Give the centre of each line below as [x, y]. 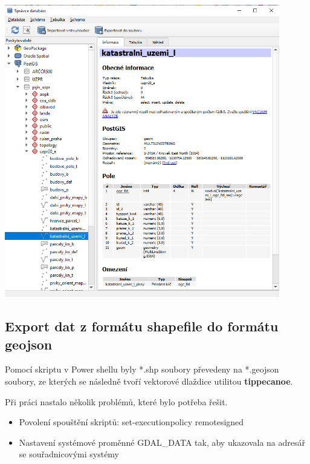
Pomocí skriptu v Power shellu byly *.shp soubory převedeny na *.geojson [142, 369]
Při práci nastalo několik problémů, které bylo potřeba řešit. [116, 401]
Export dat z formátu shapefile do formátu [142, 326]
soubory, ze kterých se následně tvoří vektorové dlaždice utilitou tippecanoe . [149, 381]
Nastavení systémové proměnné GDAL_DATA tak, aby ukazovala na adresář [162, 442]
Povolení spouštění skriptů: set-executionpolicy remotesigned [131, 422]
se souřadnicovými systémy [69, 454]
